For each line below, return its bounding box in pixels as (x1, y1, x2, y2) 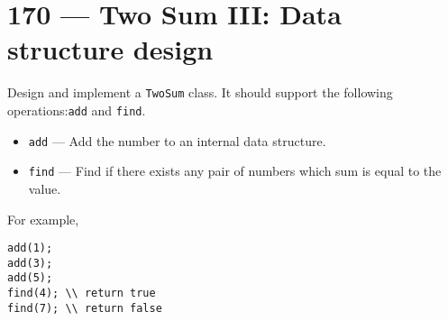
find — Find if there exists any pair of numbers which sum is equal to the (28, 161, 442, 180)
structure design (7, 31, 214, 68)
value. (28, 179, 61, 197)
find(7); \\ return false (7, 301, 162, 315)
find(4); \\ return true (7, 287, 156, 300)
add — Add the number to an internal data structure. (28, 131, 326, 150)
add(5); (7, 271, 53, 285)
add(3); (7, 256, 53, 270)
